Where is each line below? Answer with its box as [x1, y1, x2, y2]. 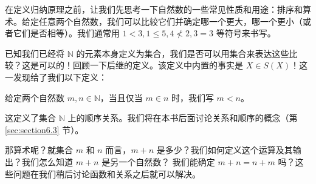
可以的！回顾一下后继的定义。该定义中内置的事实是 [38, 59, 243, 71]
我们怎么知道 [21, 155, 73, 168]
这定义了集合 [5, 111, 56, 124]
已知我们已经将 [5, 47, 64, 59]
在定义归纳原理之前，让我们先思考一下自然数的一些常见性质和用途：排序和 [5, 3, 303, 15]
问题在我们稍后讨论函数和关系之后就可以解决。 [13, 167, 201, 180]
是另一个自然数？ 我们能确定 [101, 155, 215, 168]
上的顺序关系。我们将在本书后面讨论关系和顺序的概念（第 [67, 111, 298, 124]
